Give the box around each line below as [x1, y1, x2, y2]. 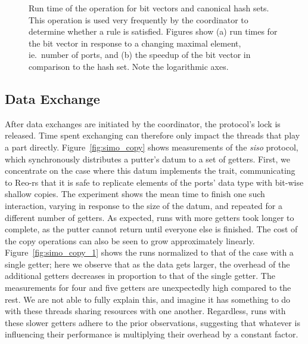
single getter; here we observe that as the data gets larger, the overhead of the [5, 257, 290, 270]
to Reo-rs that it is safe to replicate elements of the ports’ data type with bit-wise [5, 176, 304, 188]
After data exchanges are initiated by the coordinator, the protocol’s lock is [5, 117, 281, 130]
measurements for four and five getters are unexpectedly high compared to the [5, 281, 291, 294]
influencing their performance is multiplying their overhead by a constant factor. [5, 328, 298, 340]
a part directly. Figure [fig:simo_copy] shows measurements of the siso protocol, [5, 140, 298, 153]
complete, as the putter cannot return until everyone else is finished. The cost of [5, 223, 298, 235]
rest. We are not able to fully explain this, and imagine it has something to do [5, 293, 291, 305]
